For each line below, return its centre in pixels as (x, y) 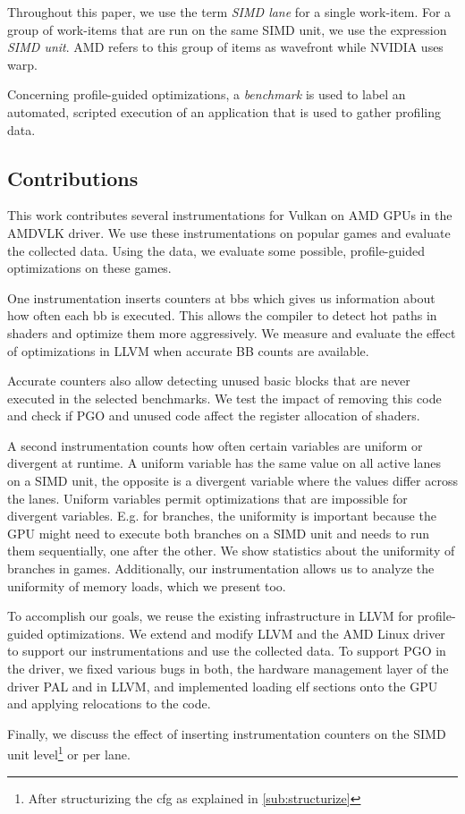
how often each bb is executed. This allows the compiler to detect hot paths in (222, 315)
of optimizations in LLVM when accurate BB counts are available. (188, 350)
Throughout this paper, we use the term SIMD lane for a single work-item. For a (229, 12)
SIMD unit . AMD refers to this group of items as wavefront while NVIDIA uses (225, 47)
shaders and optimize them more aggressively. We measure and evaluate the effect (232, 332)
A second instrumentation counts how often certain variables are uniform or (215, 445)
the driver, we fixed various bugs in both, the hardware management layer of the (228, 669)
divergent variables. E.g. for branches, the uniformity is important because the (222, 516)
